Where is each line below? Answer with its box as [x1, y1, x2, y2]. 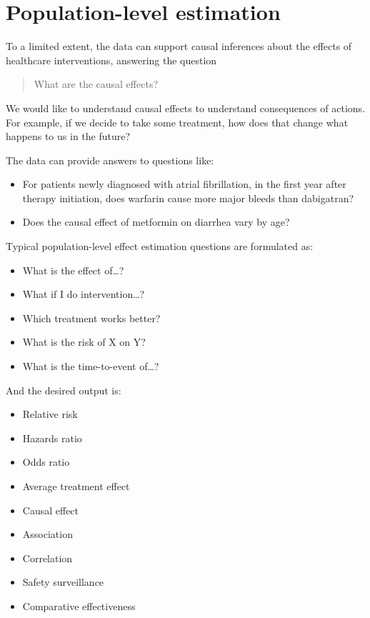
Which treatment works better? [22, 310, 161, 325]
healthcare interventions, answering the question [6, 52, 217, 67]
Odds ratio [22, 454, 70, 469]
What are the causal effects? [34, 76, 159, 91]
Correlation [22, 550, 73, 565]
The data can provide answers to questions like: [6, 152, 214, 167]
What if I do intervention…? [22, 286, 145, 301]
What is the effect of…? [22, 262, 124, 277]
